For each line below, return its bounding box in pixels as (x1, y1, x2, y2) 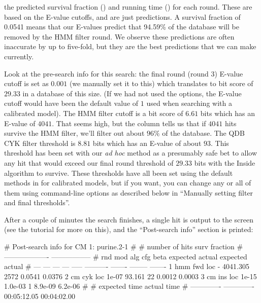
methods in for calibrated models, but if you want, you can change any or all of (4, 177, 251, 188)
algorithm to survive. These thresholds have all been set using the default (4, 167, 233, 178)
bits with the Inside (194, 157, 255, 168)
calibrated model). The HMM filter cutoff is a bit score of (4, 107, 183, 118)
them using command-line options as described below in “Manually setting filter (4, 187, 253, 198)
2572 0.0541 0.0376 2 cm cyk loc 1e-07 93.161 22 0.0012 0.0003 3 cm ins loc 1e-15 (4, 271, 257, 281)
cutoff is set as (4, 78, 49, 89)
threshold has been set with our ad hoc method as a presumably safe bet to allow (4, 147, 257, 158)
